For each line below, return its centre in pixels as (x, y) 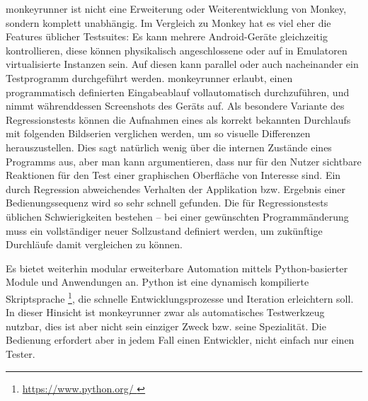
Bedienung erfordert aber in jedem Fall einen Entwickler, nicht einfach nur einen (180, 340)
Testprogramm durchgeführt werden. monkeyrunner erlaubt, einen (149, 77)
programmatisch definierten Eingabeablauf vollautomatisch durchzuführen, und (178, 92)
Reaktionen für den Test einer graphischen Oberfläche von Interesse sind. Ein (173, 175)
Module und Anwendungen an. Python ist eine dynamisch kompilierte (157, 282)
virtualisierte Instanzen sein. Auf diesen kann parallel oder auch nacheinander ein (182, 64)
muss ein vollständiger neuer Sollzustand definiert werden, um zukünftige (164, 230)
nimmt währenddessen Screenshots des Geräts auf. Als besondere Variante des (175, 106)
